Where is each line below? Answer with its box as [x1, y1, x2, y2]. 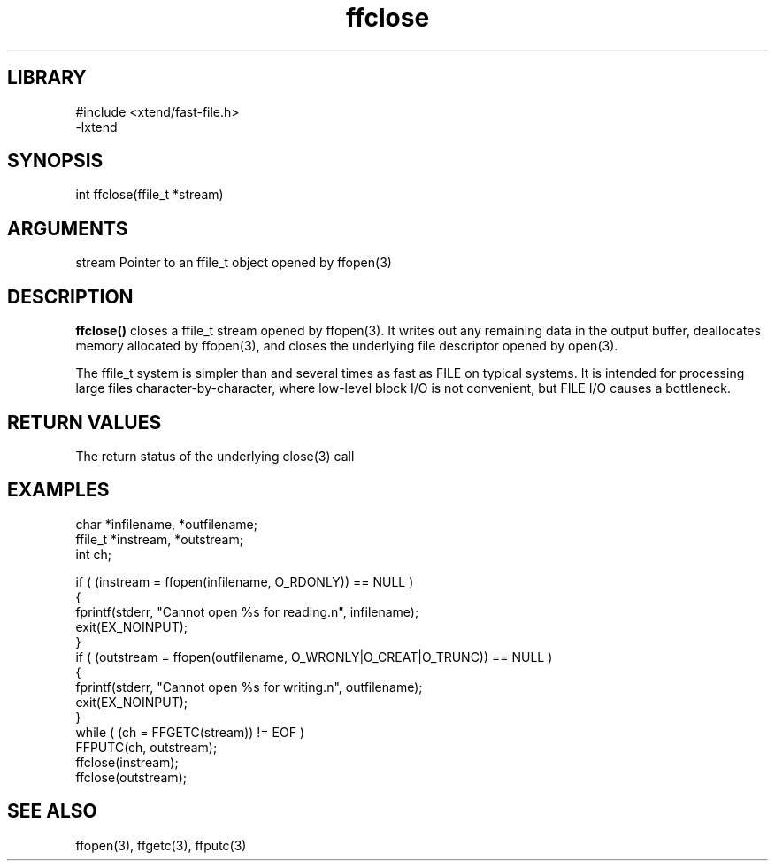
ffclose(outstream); [75, 769, 187, 785]
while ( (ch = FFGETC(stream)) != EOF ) [75, 724, 304, 740]
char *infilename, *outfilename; [75, 516, 257, 532]
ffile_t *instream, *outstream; [75, 531, 243, 547]
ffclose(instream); [75, 754, 179, 770]
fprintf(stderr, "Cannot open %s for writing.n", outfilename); [75, 679, 423, 695]
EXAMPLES [7, 479, 110, 502]
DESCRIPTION [7, 285, 134, 308]
